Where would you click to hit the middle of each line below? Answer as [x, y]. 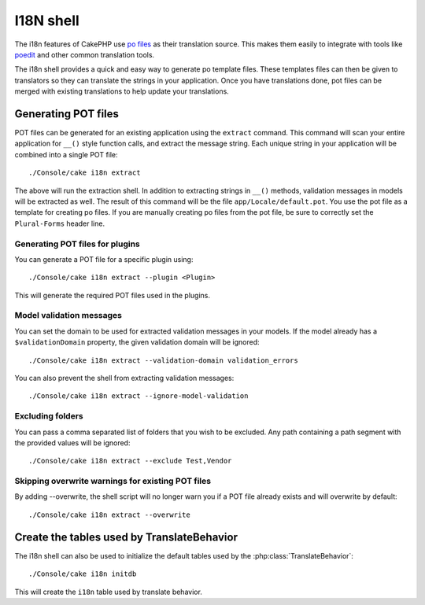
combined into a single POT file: [66, 154]
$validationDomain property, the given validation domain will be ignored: [137, 342]
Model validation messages [68, 315]
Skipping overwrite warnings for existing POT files [113, 481]
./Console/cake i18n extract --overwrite [109, 515]
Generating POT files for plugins [78, 244]
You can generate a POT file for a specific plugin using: [104, 259]
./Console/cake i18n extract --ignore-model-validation [139, 396]
